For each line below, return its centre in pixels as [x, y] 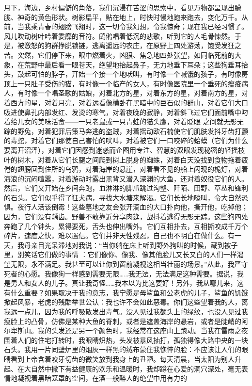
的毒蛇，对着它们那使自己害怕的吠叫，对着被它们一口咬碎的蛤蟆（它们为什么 [126, 140]
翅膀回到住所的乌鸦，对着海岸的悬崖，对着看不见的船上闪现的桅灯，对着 [133, 169]
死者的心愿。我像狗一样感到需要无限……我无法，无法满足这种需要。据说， [120, 273]
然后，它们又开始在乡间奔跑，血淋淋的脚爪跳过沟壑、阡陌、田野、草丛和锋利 [126, 188]
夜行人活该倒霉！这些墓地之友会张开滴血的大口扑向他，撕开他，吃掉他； [133, 207]
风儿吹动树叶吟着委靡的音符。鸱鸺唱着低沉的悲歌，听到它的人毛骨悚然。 [119, 36]
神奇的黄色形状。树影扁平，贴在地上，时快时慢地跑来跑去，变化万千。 [129, 17]
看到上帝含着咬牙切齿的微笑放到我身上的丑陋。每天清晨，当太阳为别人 [122, 359]
